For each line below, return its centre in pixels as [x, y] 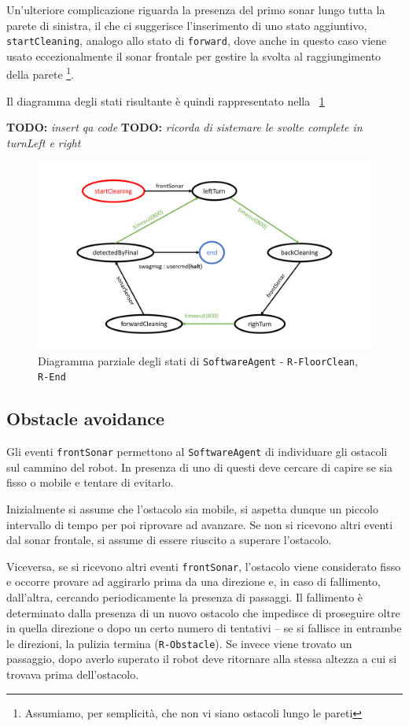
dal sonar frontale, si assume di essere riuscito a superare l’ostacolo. [169, 540]
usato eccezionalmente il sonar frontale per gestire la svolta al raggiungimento [194, 56]
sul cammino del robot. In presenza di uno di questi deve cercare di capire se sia [199, 467]
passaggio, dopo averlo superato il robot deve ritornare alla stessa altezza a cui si [202, 659]
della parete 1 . [41, 73]
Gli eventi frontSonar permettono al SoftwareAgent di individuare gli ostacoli [197, 452]
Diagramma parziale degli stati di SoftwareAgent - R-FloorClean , [198, 360]
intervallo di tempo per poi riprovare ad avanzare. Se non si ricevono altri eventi [200, 524]
